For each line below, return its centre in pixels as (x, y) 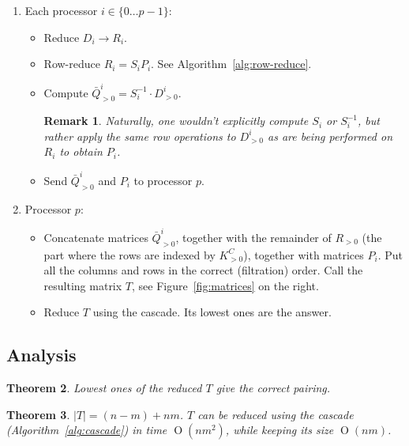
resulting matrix (83, 285)
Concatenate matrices (96, 237)
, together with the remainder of (253, 237)
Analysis (41, 355)
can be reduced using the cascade (276, 414)
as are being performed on (330, 136)
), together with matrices (304, 254)
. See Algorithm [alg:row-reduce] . (231, 64)
